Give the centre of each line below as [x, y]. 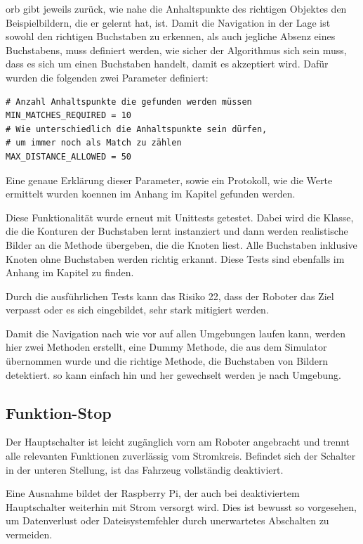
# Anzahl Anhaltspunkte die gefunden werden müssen [129, 102]
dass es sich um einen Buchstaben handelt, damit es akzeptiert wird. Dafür [167, 64]
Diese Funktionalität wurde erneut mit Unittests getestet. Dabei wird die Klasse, [180, 217]
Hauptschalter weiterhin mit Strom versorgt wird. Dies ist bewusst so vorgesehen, [181, 506]
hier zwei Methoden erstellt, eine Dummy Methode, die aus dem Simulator [166, 347]
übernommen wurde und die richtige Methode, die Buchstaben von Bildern [167, 361]
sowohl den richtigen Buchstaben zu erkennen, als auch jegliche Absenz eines [171, 36]
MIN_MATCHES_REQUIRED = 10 [68, 116]
